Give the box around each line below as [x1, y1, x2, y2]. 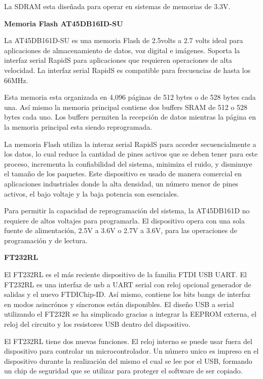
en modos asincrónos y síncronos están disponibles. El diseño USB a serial [4, 298, 234, 309]
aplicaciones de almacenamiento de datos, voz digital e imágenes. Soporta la [4, 45, 240, 55]
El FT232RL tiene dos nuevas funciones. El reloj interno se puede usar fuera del [4, 335, 252, 346]
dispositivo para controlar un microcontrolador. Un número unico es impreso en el [4, 346, 259, 356]
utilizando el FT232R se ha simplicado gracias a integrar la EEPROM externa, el [4, 309, 257, 319]
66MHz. [4, 74, 28, 85]
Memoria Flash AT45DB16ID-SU [4, 18, 123, 28]
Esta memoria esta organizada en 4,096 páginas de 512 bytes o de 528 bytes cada [4, 92, 256, 102]
